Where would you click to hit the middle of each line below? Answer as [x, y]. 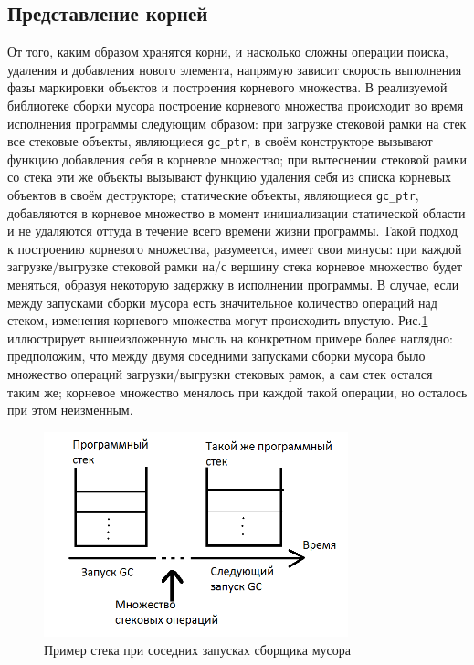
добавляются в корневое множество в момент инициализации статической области [237, 212]
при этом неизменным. [70, 410]
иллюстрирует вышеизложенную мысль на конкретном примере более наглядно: [230, 338]
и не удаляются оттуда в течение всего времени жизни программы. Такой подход [233, 231]
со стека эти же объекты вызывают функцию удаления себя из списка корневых [230, 177]
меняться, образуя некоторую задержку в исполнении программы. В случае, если [233, 285]
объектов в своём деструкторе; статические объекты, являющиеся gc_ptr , [213, 195]
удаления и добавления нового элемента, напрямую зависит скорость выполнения [235, 69]
